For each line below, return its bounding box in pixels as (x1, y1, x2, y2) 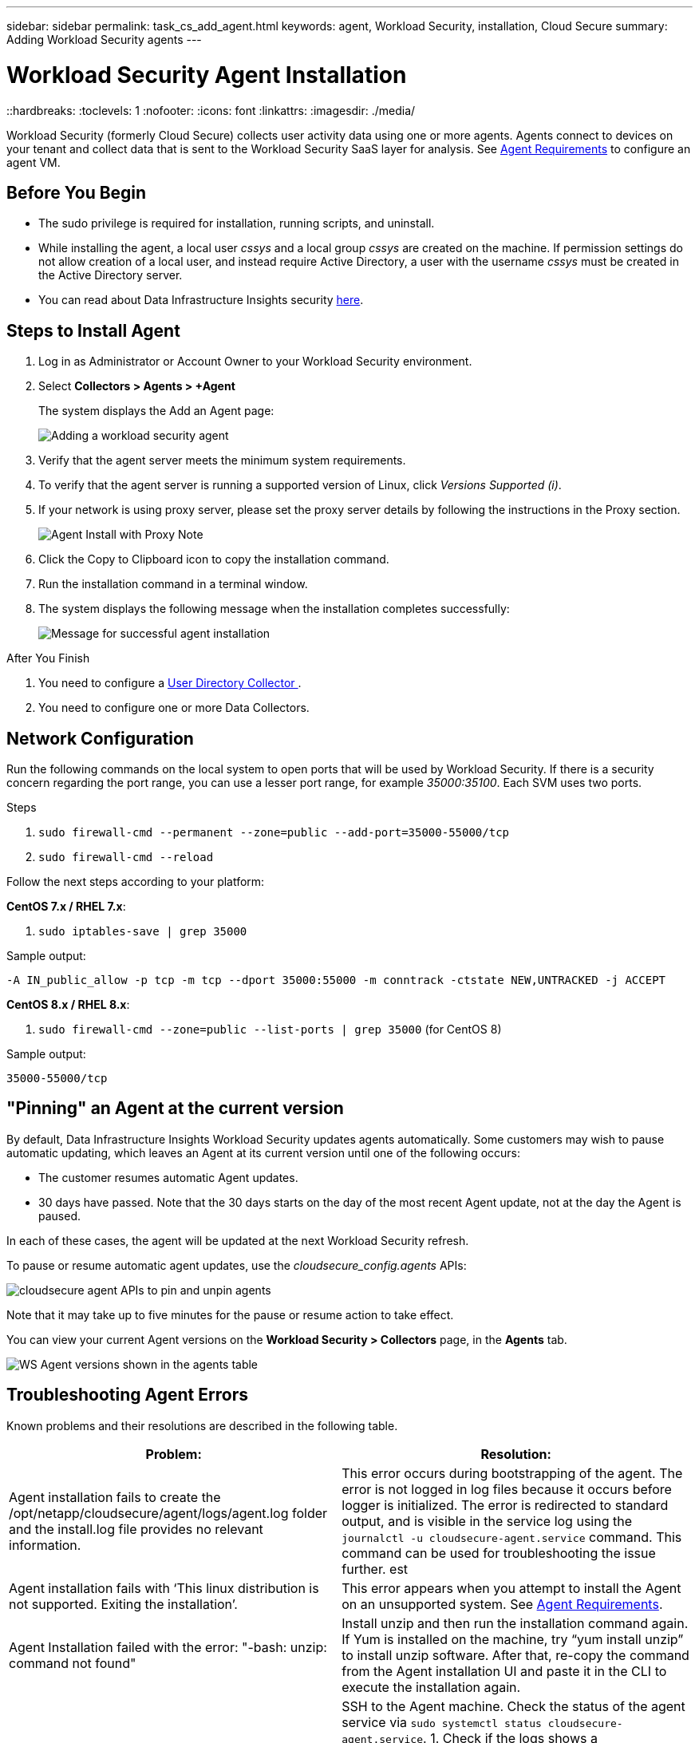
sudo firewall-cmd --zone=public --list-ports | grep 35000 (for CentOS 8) (38, 1022, 502, 1037)
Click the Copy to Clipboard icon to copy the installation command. (38, 552, 389, 567)
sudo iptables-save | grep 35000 (38, 925, 247, 939)
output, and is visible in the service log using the (342, 1512, 632, 1529)
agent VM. (6, 155, 61, 169)
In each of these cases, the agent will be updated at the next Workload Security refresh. (6, 1233, 469, 1247)
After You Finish (6, 651, 90, 666)
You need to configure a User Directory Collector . (38, 676, 302, 690)
